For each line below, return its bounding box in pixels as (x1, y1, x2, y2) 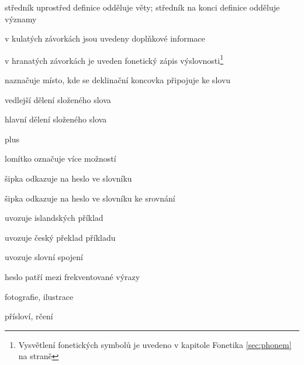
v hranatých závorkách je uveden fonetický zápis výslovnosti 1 (5, 52, 224, 66)
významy (5, 12, 37, 25)
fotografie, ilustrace (5, 290, 74, 302)
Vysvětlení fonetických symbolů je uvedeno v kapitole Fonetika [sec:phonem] (18, 338, 292, 350)
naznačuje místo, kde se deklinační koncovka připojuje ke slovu (5, 74, 231, 86)
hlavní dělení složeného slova (5, 113, 107, 125)
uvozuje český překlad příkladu (5, 231, 116, 243)
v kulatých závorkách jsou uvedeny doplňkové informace (5, 32, 205, 45)
